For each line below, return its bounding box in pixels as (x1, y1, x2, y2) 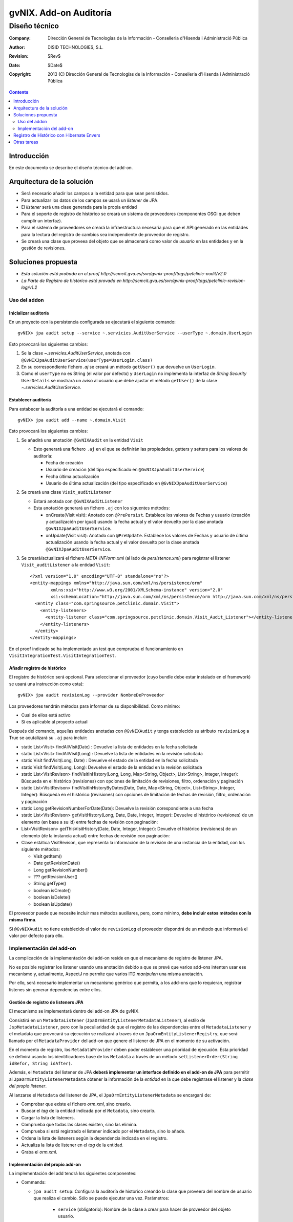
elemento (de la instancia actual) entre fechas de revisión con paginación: (21, 832, 170, 838)
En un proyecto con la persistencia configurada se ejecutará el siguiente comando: (9, 319, 176, 325)
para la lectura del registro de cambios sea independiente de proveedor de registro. (21, 231, 190, 237)
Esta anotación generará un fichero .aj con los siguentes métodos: (33, 505, 170, 511)
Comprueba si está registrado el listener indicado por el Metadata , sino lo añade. (21, 1128, 186, 1134)
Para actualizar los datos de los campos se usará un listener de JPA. (21, 197, 159, 203)
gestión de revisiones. (21, 245, 66, 251)
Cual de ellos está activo (21, 712, 71, 718)
